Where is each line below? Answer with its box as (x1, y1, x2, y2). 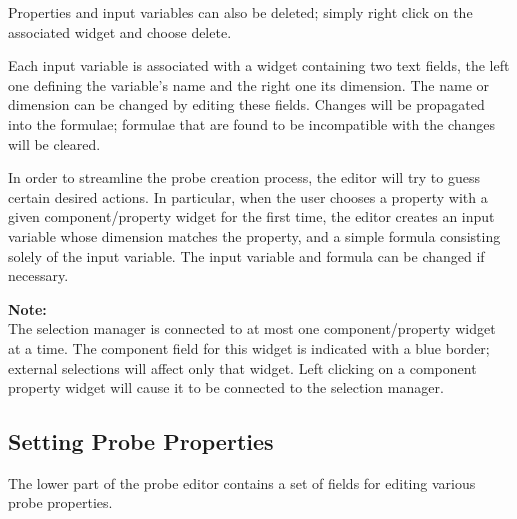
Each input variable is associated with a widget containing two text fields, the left (8, 55, 510, 76)
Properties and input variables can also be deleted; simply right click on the (8, 2, 473, 22)
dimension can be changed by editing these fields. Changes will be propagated (8, 94, 485, 115)
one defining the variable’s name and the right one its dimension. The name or (8, 74, 490, 95)
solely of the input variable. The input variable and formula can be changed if (8, 245, 485, 266)
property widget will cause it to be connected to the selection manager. (8, 377, 444, 398)
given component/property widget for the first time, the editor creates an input (8, 206, 495, 227)
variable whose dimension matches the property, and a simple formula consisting (8, 225, 501, 246)
